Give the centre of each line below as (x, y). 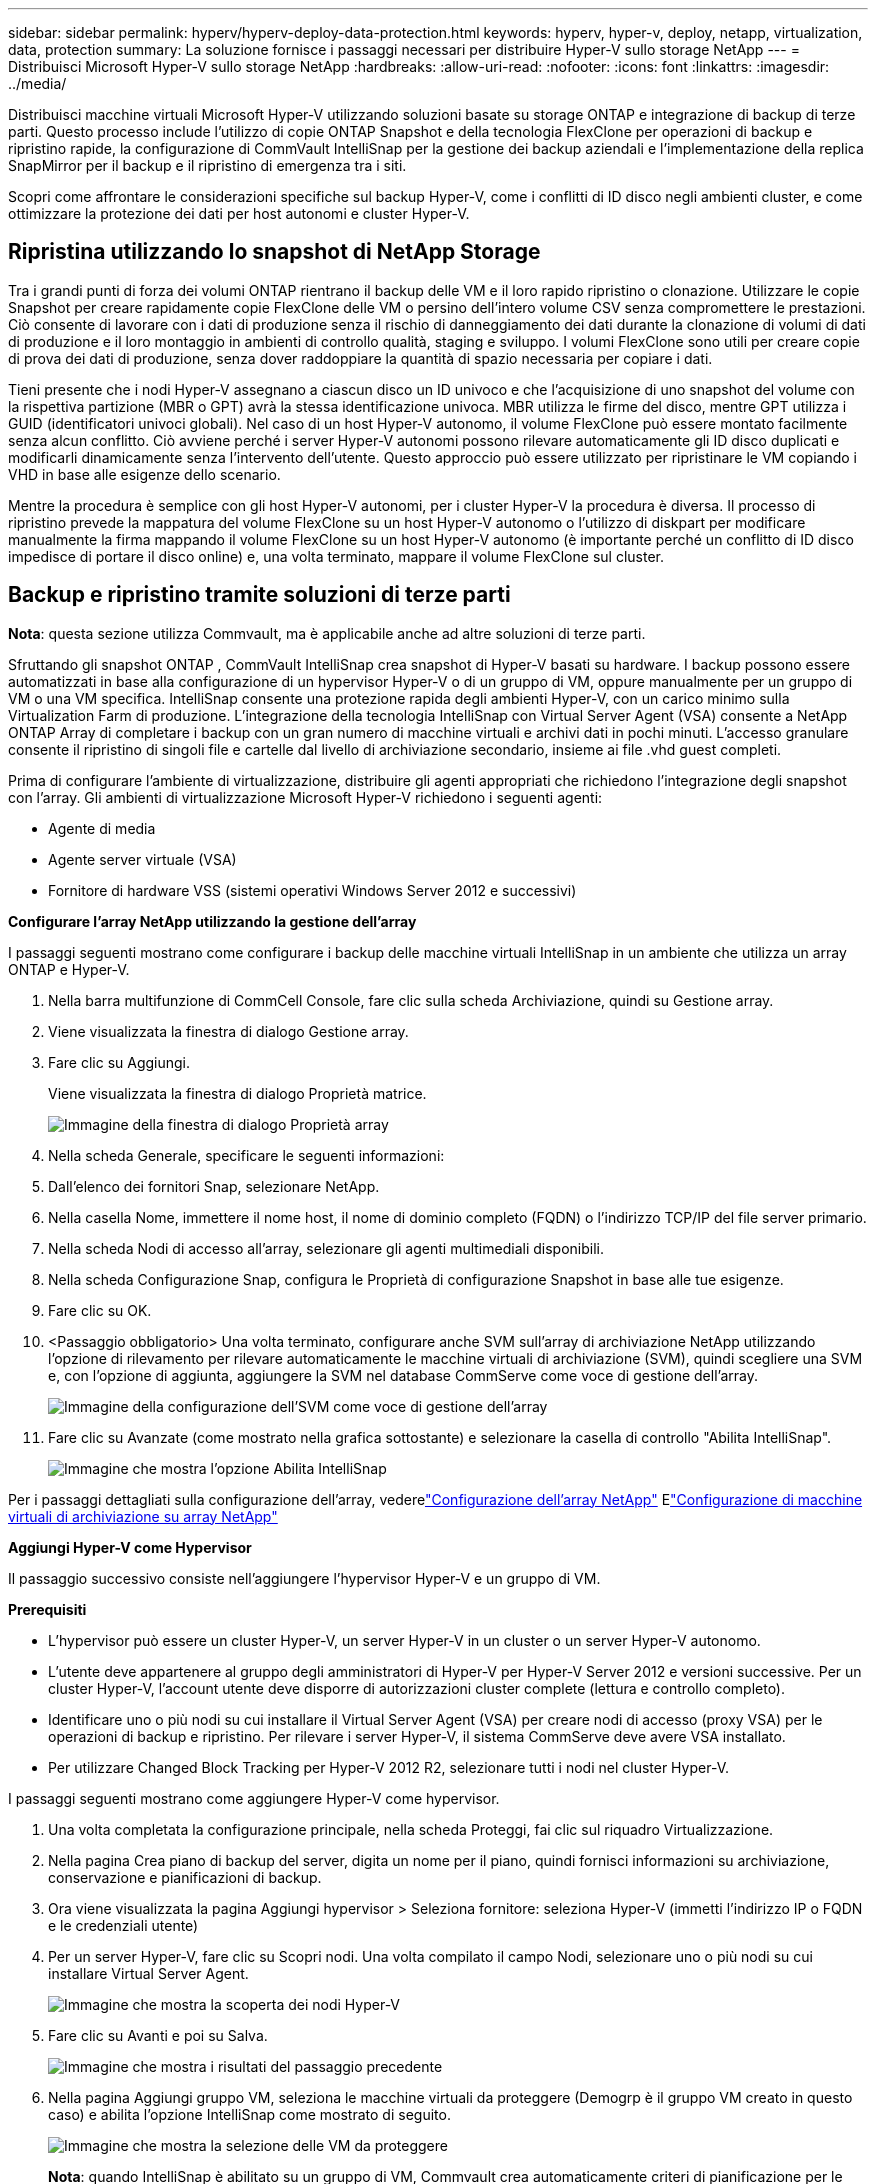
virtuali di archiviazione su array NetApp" (143, 1516)
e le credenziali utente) (123, 1925)
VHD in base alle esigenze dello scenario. (144, 474)
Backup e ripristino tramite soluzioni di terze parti (259, 595)
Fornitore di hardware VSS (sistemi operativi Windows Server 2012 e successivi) (312, 890)
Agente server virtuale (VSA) (142, 859)
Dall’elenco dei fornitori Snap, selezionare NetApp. (214, 1186)
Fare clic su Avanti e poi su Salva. (158, 2035)
